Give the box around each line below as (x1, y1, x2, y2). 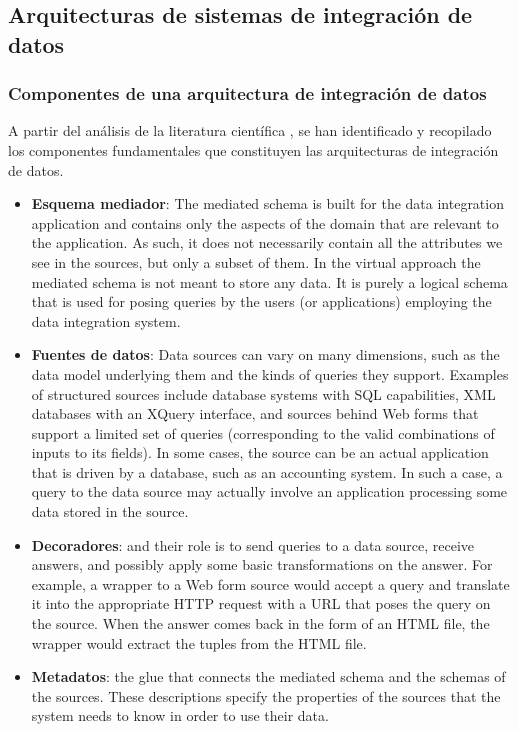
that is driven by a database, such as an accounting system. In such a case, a (31, 461, 503, 482)
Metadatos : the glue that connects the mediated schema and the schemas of (31, 666, 506, 687)
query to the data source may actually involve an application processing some (31, 481, 508, 502)
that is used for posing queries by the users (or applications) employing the (31, 291, 492, 312)
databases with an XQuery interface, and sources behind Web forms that (31, 403, 479, 424)
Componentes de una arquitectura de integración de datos (8, 81, 487, 106)
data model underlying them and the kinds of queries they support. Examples (31, 363, 509, 384)
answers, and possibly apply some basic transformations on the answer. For (31, 554, 493, 575)
